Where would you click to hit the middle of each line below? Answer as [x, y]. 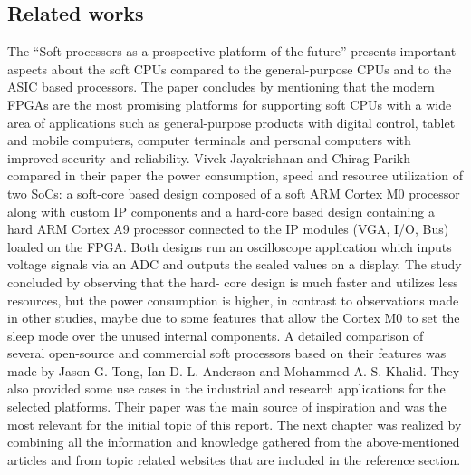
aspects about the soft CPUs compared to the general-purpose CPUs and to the [230, 68]
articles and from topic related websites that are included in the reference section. [234, 459]
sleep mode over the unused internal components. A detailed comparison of [216, 335]
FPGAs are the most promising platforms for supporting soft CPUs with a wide [230, 104]
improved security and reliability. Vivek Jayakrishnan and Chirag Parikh [209, 157]
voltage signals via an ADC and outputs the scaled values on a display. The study [235, 264]
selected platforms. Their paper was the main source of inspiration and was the [227, 407]
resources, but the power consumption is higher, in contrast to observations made [233, 300]
